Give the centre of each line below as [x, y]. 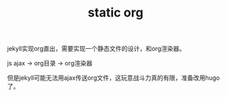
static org [116, 13]
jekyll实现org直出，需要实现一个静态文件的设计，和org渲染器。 [96, 49]
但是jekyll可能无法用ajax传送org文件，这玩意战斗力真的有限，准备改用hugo [113, 78]
